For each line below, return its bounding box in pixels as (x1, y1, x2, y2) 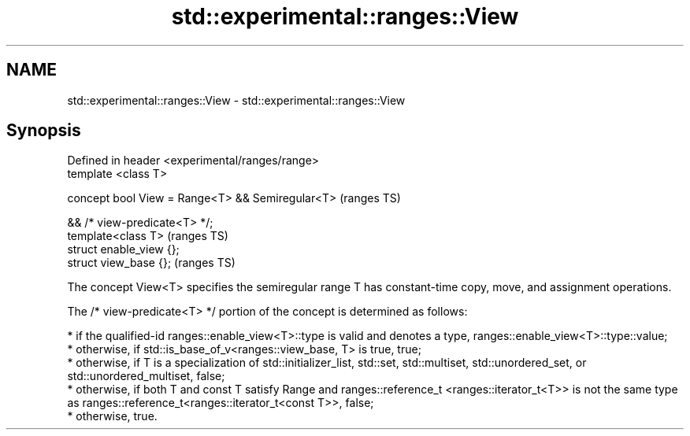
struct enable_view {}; (67, 242, 180, 257)
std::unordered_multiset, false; (67, 369, 225, 383)
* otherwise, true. (67, 409, 158, 423)
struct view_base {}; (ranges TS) (67, 256, 236, 270)
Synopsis (6, 120, 81, 141)
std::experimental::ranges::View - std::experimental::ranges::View (67, 93, 406, 107)
